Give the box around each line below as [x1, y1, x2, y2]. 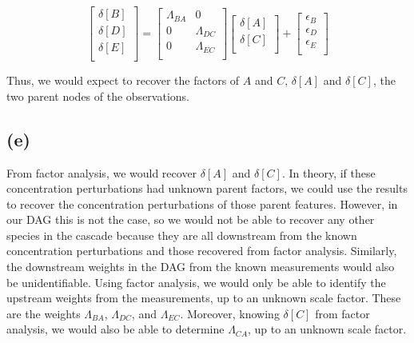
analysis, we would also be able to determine [6, 321, 225, 337]
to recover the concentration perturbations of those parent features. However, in [6, 195, 398, 212]
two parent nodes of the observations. [6, 87, 189, 104]
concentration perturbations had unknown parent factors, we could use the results [6, 180, 408, 197]
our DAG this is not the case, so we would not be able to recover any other [6, 211, 375, 228]
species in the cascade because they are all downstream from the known [6, 226, 357, 243]
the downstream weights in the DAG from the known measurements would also [6, 258, 395, 275]
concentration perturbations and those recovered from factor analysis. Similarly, [6, 242, 397, 259]
